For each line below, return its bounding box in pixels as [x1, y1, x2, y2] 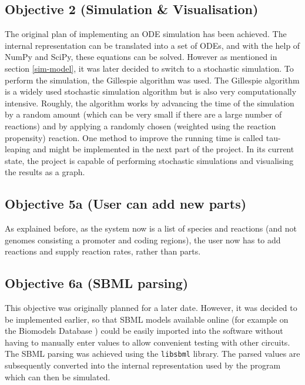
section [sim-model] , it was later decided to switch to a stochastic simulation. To [5, 62, 294, 74]
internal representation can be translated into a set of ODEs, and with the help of [5, 39, 300, 51]
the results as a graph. [5, 166, 85, 178]
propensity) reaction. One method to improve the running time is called [5, 131, 264, 143]
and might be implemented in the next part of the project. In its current [33, 143, 294, 155]
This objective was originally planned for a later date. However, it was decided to [5, 302, 297, 314]
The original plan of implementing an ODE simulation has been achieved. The [5, 28, 287, 40]
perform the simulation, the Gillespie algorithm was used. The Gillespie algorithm [5, 73, 300, 86]
